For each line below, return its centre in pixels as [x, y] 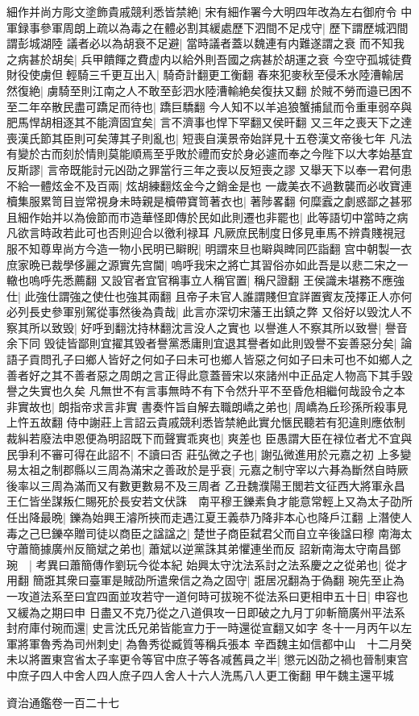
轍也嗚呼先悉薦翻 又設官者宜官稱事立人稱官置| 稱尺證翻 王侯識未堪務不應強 [205, 280]
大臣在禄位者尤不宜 [350, 438]
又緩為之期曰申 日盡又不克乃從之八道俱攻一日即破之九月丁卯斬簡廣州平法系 [206, 612]
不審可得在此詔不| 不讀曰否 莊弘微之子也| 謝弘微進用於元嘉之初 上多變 [226, 454]
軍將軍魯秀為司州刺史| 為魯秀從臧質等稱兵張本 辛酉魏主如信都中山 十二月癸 [209, 643]
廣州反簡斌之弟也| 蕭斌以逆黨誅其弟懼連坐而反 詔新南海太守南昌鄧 [226, 549]
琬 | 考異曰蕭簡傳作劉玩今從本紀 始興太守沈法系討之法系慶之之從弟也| [194, 564]
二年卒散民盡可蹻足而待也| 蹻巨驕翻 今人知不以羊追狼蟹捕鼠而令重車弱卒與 [215, 106]
